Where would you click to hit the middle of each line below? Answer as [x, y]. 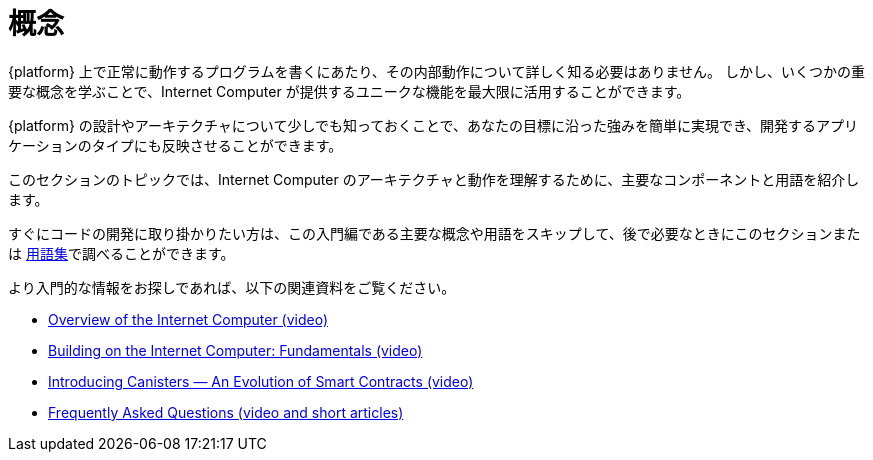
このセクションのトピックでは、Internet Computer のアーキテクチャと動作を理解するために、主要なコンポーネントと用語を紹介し [434, 179]
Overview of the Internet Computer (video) [188, 319]
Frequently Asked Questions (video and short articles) [226, 412]
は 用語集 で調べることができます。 [121, 253]
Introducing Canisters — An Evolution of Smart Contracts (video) [261, 381]
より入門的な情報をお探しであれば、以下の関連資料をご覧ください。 [232, 287]
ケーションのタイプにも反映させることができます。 [175, 145]
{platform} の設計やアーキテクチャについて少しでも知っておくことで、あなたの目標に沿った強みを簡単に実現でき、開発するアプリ [433, 125]
